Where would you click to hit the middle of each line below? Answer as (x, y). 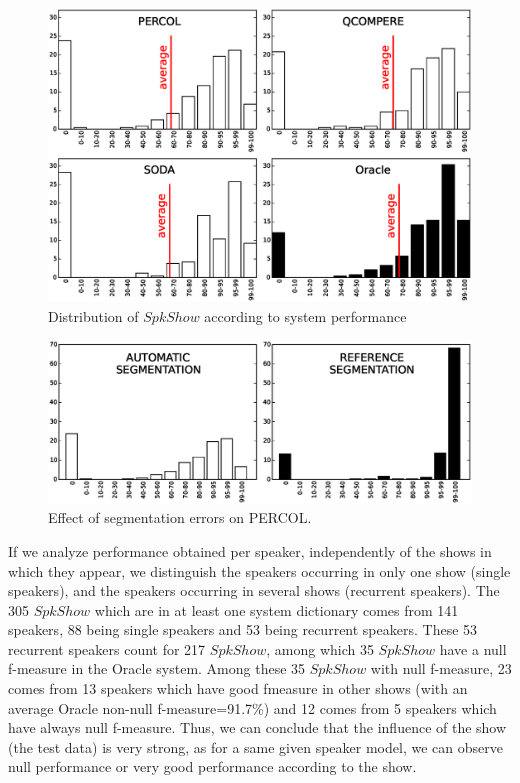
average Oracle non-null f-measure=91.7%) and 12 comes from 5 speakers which (252, 707)
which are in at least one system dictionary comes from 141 (276, 609)
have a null (473, 648)
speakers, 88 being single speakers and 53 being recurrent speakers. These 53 (243, 629)
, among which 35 (320, 648)
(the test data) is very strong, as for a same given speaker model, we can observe (255, 746)
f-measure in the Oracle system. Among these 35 (157, 668)
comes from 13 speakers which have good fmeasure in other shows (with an (238, 688)
